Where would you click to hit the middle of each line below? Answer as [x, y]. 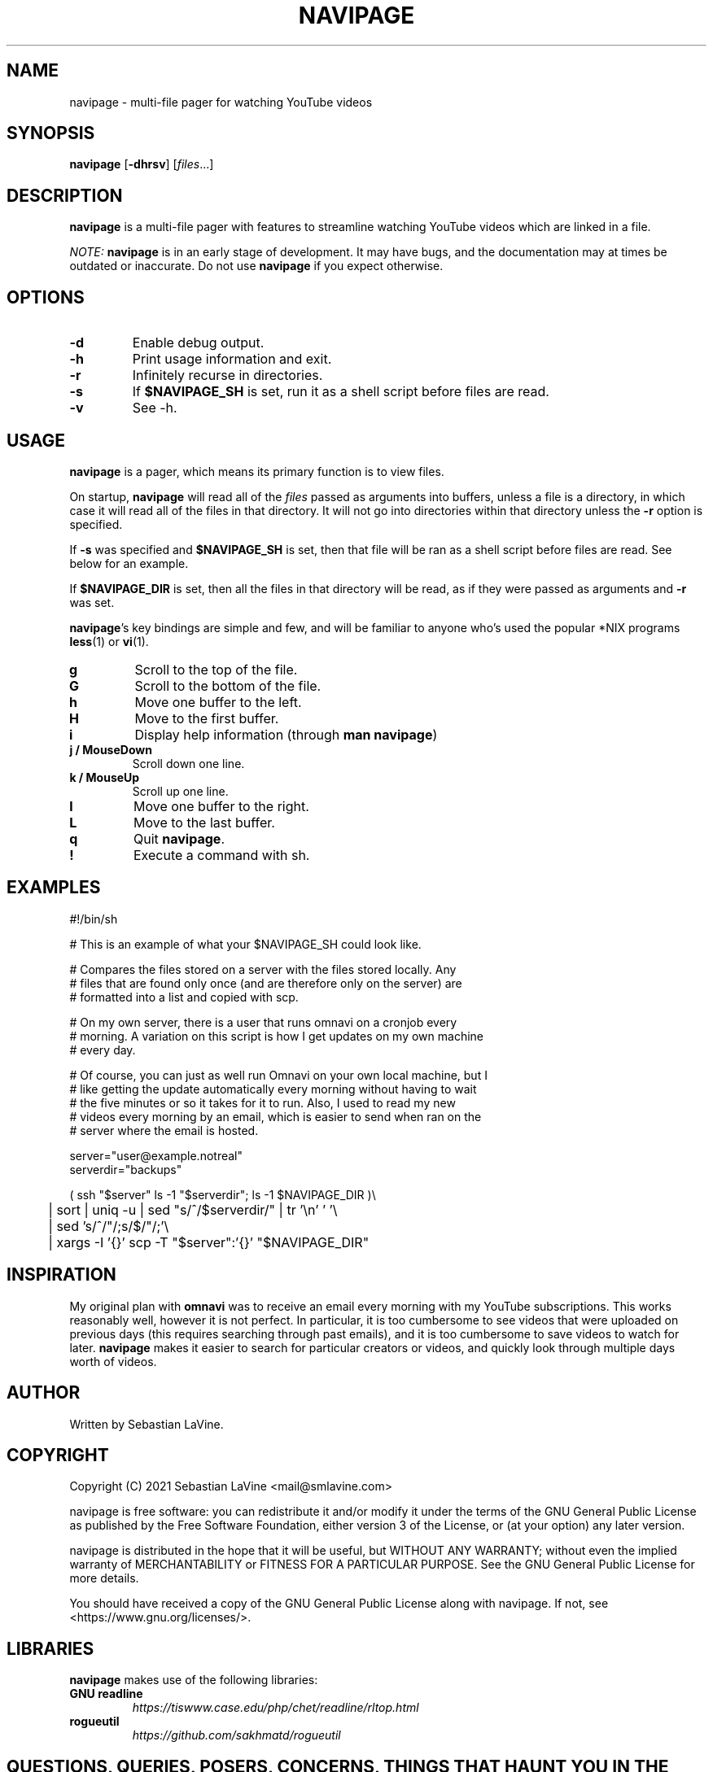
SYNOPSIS [51, 133]
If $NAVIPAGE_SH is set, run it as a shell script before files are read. [341, 392]
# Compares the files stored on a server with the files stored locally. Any [263, 969]
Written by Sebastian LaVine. [147, 1424]
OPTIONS [46, 297]
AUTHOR [44, 1393]
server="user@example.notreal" [156, 1155]
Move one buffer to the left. [218, 702]
